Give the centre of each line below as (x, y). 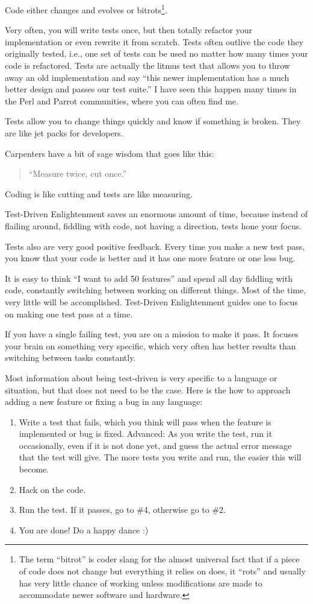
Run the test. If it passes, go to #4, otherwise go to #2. (122, 510)
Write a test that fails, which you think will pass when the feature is (145, 421)
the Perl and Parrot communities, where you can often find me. (122, 100)
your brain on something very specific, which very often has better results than (150, 345)
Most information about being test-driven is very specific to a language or (141, 377)
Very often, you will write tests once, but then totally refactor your (129, 30)
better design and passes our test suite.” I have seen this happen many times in (151, 89)
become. (34, 469)
